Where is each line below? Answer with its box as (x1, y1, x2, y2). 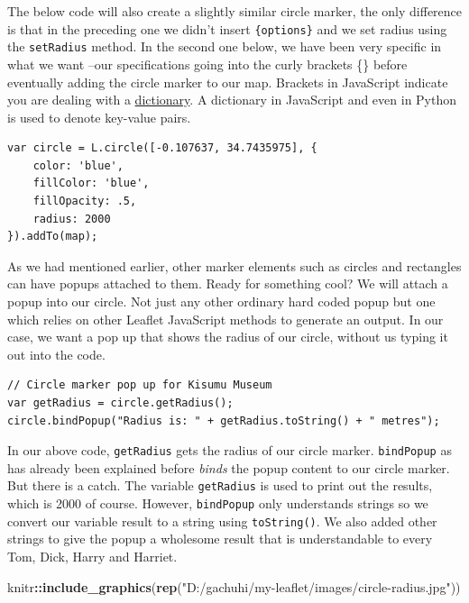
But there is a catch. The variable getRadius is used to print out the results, (7, 476, 433, 495)
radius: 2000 (32, 212, 111, 225)
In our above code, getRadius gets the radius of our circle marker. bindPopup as (7, 441, 452, 460)
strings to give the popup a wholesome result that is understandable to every (7, 529, 433, 548)
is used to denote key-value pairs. (7, 107, 191, 126)
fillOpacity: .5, (32, 195, 137, 208)
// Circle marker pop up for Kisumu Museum (7, 379, 272, 392)
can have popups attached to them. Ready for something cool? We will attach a (7, 274, 448, 293)
